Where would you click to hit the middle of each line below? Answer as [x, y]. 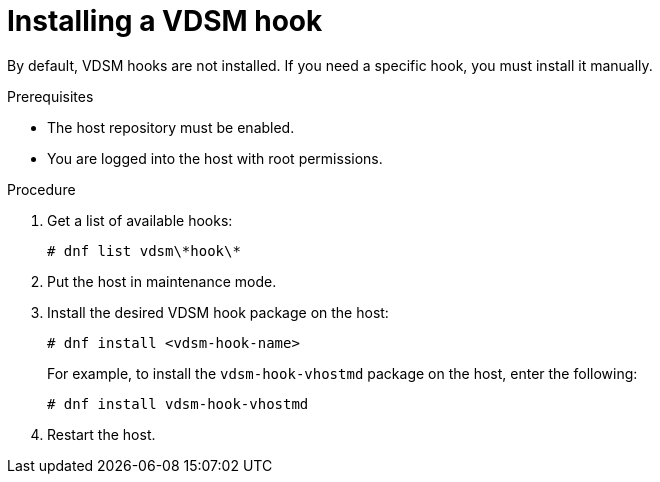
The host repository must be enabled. [171, 127]
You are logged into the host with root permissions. [215, 158]
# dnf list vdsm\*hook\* [144, 250]
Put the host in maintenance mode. [162, 281]
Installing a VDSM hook [165, 21]
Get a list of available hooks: [140, 220]
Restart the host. [101, 434]
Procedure [41, 189]
